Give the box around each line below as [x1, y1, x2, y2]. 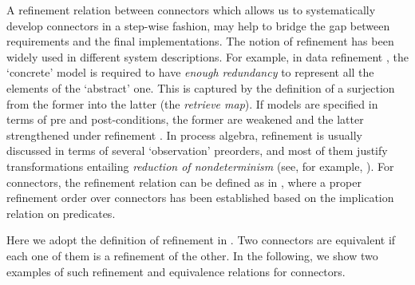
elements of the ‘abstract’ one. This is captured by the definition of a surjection [6, 79, 395, 96]
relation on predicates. [6, 204, 116, 221]
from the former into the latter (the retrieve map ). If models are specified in [6, 95, 378, 112]
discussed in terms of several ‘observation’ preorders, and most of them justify [6, 142, 388, 159]
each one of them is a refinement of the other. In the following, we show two [6, 247, 378, 263]
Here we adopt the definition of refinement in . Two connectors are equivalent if [6, 232, 396, 248]
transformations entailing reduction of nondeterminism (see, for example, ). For [6, 157, 394, 174]
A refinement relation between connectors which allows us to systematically [6, 2, 376, 18]
